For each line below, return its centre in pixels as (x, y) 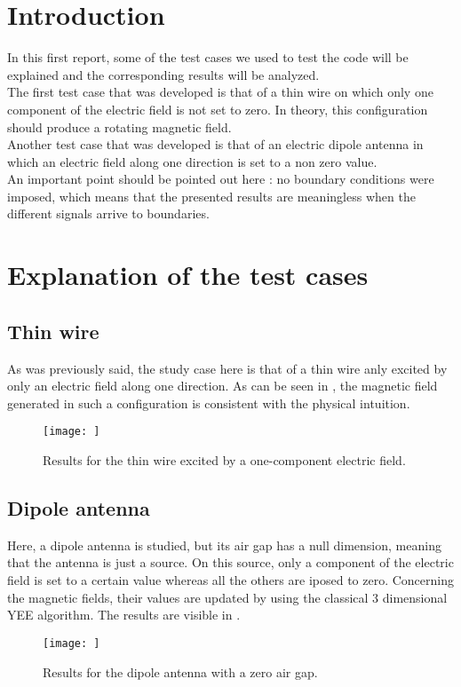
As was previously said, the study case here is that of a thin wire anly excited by (227, 368)
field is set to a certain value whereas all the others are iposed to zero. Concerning (231, 580)
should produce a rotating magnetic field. (119, 126)
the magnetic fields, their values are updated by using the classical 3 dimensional (227, 597)
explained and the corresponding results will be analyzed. (163, 74)
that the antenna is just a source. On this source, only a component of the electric (230, 562)
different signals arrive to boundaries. (108, 213)
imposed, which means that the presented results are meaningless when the (211, 196)
